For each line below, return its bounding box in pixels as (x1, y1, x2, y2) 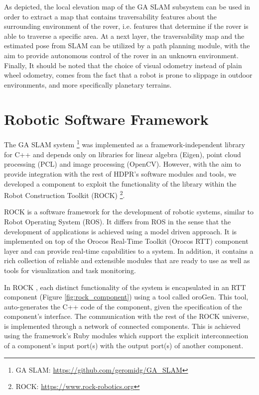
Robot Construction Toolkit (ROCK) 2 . (4, 189, 125, 200)
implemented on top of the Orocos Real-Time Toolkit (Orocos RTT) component (4, 236, 249, 246)
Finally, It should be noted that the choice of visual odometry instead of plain (4, 60, 242, 70)
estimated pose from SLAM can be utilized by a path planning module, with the (4, 40, 250, 51)
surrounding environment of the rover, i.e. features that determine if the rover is (4, 21, 249, 31)
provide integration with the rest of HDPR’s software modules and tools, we (4, 168, 237, 179)
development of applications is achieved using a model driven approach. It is (4, 226, 237, 236)
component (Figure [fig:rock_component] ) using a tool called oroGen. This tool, (4, 292, 249, 302)
